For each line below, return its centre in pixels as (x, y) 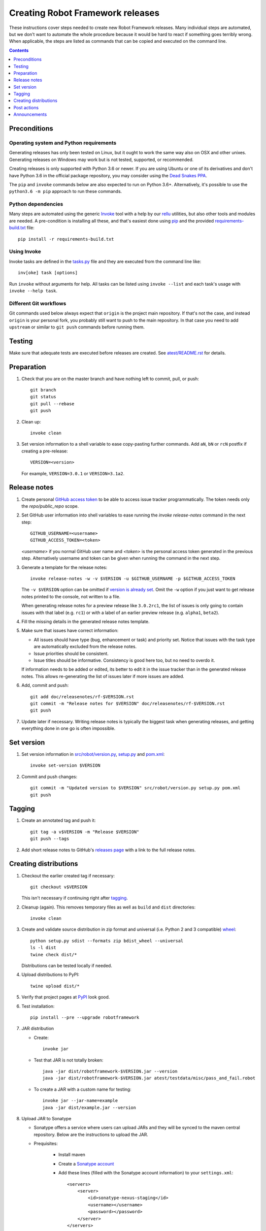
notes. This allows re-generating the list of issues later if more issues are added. (103, 676)
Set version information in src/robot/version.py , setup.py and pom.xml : (93, 754)
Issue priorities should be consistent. (71, 653)
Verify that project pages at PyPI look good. (66, 997)
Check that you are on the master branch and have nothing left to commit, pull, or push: (110, 379)
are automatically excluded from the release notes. (85, 647)
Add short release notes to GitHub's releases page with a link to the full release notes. (109, 850)
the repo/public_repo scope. (50, 506)
